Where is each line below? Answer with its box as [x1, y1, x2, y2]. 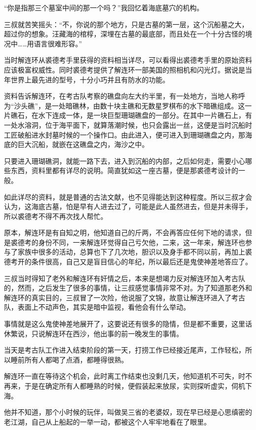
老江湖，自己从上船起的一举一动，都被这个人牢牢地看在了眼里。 [4, 416, 211, 427]
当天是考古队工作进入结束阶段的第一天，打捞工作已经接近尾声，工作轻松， [4, 345, 245, 355]
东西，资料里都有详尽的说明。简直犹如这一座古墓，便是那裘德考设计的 [10, 165, 238, 176]
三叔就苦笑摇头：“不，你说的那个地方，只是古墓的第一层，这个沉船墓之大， [4, 19, 249, 29]
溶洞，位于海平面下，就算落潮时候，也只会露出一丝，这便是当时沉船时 [24, 119, 252, 130]
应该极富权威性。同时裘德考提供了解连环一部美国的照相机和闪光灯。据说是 [4, 64, 245, 74]
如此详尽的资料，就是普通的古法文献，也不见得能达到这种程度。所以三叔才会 [4, 191, 252, 202]
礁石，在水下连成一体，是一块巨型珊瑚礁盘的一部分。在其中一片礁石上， [10, 110, 245, 120]
